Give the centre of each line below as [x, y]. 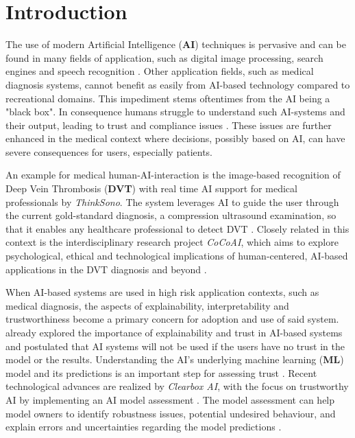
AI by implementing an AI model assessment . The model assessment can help [170, 399]
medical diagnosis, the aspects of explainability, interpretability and [147, 305]
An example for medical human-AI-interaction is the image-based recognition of [173, 175]
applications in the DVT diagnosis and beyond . [106, 269]
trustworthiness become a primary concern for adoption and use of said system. [172, 319]
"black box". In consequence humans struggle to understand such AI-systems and [175, 112]
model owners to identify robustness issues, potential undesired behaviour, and [171, 413]
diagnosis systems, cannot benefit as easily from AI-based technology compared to [178, 84]
